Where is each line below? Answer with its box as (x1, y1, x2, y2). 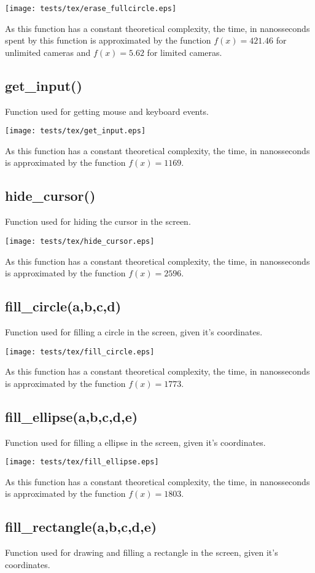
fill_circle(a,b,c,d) (5, 297, 122, 316)
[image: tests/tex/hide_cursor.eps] (5, 236, 155, 246)
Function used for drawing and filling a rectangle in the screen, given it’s (5, 546, 278, 559)
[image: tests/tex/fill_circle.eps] (5, 347, 155, 356)
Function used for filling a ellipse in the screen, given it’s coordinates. (5, 435, 266, 448)
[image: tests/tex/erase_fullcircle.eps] (5, 4, 177, 13)
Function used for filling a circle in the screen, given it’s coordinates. (5, 325, 263, 338)
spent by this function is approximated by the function (5, 34, 211, 47)
